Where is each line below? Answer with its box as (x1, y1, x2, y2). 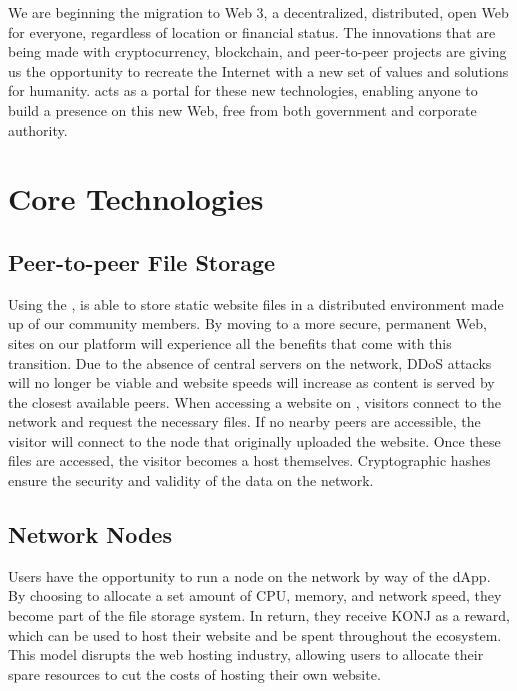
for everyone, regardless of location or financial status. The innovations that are (8, 21, 496, 42)
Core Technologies (8, 178, 264, 219)
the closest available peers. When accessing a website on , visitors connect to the (8, 391, 501, 412)
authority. (8, 119, 68, 140)
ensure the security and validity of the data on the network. (8, 470, 374, 491)
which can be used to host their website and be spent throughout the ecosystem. (8, 624, 502, 645)
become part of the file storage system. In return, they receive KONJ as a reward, (8, 605, 510, 626)
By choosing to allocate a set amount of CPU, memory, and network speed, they (8, 585, 502, 606)
